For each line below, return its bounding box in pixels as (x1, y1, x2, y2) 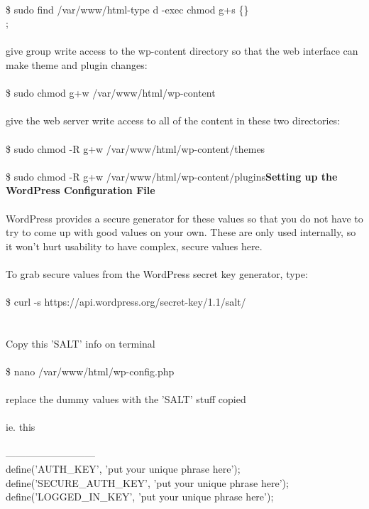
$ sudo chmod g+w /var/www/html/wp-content (6, 85, 216, 100)
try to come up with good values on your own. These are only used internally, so (6, 225, 356, 240)
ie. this (6, 419, 35, 434)
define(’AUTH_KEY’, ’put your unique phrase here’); (6, 461, 241, 476)
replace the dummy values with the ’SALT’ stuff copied (6, 392, 246, 407)
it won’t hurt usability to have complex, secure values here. (6, 238, 263, 253)
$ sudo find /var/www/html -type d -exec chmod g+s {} (6, 1, 249, 16)
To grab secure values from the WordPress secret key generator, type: (6, 266, 308, 281)
